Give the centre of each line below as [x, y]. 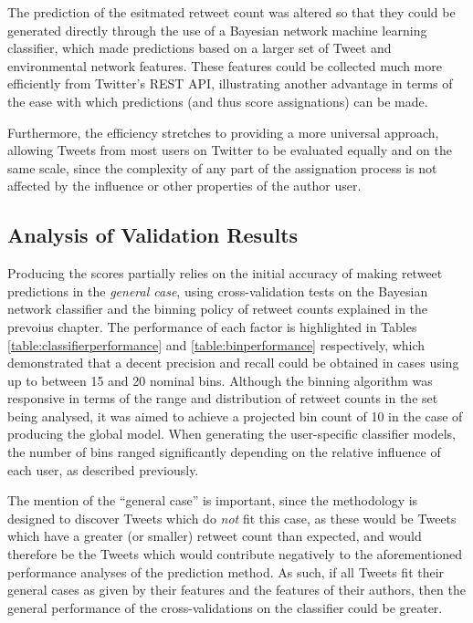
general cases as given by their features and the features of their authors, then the [236, 590]
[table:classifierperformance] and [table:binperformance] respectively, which [216, 344]
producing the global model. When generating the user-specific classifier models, [231, 434]
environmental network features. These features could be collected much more [225, 65]
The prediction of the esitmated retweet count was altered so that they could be [231, 12]
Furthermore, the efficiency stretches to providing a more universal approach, [223, 132]
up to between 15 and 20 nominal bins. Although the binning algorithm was [220, 380]
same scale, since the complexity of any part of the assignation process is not [222, 167]
